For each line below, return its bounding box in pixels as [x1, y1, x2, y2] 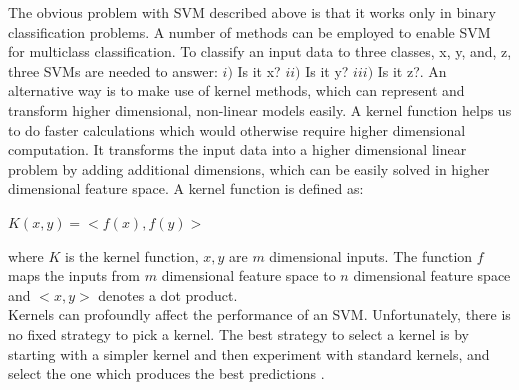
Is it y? [305, 60, 349, 81]
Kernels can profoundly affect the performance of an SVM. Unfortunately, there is [8, 304, 511, 325]
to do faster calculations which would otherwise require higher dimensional [8, 119, 466, 140]
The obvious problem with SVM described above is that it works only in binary [8, 2, 496, 22]
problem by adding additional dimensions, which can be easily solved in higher [8, 158, 490, 179]
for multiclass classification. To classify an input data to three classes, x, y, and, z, [8, 41, 512, 62]
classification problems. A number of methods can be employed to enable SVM [8, 21, 491, 42]
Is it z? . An [377, 60, 447, 81]
